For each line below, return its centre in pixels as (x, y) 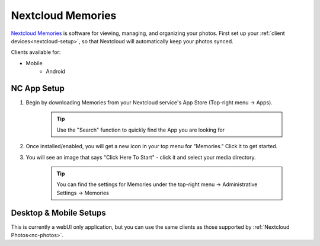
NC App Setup (38, 88)
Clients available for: (36, 52)
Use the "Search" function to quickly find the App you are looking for (141, 130)
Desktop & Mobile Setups (58, 213)
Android (55, 72)
